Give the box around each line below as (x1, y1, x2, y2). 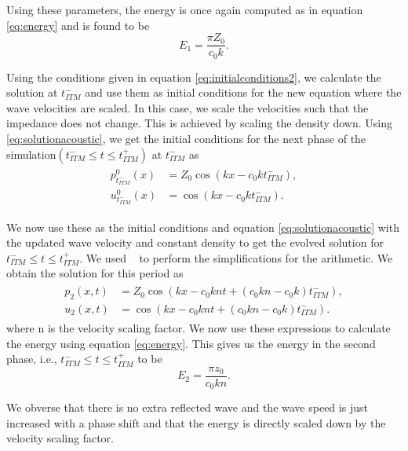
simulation (6, 145, 56, 162)
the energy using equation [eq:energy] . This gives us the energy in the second (6, 335, 376, 351)
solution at (6, 84, 58, 101)
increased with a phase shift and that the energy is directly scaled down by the (6, 414, 386, 431)
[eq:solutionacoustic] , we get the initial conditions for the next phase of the (6, 130, 366, 147)
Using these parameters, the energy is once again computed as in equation (6, 2, 363, 17)
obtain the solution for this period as (6, 265, 184, 281)
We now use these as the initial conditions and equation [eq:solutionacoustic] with (6, 218, 399, 235)
